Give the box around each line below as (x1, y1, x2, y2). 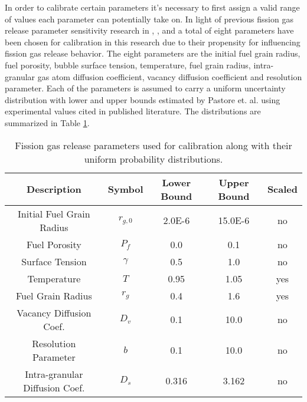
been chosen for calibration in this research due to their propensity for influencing (5, 35, 301, 48)
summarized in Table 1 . (5, 116, 90, 128)
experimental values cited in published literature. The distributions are (5, 105, 261, 117)
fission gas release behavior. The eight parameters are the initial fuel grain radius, (5, 47, 301, 60)
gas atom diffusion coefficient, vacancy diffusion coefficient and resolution (37, 70, 302, 83)
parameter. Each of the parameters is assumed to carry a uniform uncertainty (5, 82, 286, 94)
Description (27, 182, 81, 196)
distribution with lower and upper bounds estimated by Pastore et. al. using (5, 93, 280, 106)
